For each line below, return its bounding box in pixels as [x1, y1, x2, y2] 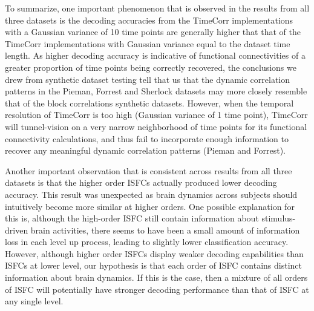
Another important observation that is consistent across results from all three [5, 164, 292, 177]
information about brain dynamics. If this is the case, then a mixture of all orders [5, 271, 308, 284]
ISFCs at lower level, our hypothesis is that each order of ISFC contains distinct [5, 259, 302, 272]
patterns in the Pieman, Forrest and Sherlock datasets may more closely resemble [5, 85, 307, 97]
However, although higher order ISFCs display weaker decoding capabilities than [5, 247, 304, 260]
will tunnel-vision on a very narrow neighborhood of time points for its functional [5, 120, 307, 133]
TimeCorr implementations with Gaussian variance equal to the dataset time [5, 37, 290, 50]
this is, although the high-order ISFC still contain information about [5, 212, 259, 224]
